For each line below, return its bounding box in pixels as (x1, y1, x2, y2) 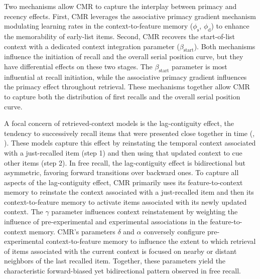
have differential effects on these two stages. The (4, 61, 153, 71)
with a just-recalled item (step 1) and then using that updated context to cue (4, 147, 242, 158)
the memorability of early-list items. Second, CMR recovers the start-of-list (4, 31, 235, 41)
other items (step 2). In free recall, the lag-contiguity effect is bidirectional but (4, 157, 246, 168)
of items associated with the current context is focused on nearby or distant (4, 245, 237, 256)
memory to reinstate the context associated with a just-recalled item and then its (4, 187, 254, 197)
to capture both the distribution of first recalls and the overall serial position (4, 91, 240, 101)
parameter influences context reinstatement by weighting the (51, 206, 238, 217)
